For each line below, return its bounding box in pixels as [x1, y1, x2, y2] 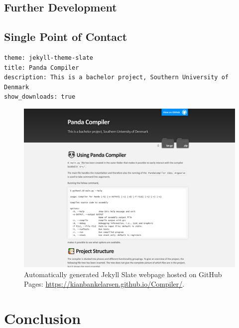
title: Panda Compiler [4, 64, 79, 71]
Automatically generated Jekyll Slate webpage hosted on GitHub [24, 269, 222, 279]
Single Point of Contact [4, 29, 127, 44]
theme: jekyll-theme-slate [4, 54, 93, 61]
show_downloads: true [4, 93, 76, 101]
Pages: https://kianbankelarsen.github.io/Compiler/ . [24, 279, 185, 289]
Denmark [4, 83, 29, 91]
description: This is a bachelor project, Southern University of [4, 74, 229, 81]
